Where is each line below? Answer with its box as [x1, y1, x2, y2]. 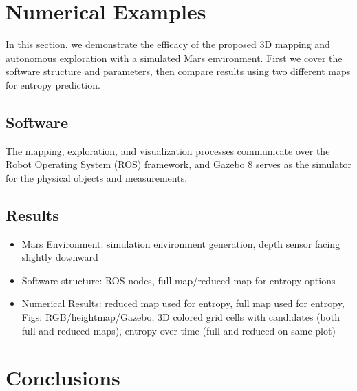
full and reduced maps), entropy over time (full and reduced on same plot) [21, 323, 336, 337]
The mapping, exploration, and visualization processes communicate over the [6, 143, 330, 158]
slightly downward [21, 250, 98, 264]
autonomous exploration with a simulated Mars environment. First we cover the [6, 50, 343, 65]
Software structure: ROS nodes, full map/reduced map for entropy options [21, 273, 336, 287]
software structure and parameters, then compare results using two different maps [6, 64, 351, 78]
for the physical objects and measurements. [6, 170, 188, 184]
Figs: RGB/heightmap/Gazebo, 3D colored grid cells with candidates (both [21, 310, 340, 324]
